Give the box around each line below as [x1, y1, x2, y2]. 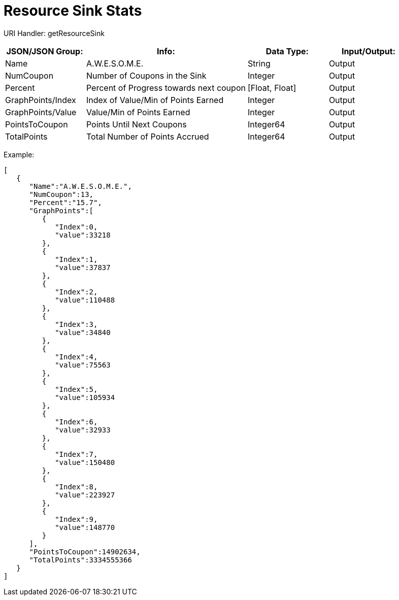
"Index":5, [55, 385, 98, 393]
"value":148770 [55, 523, 115, 531]
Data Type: [265, 46, 309, 56]
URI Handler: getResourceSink [4, 28, 105, 38]
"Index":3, [55, 320, 98, 328]
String [247, 58, 271, 69]
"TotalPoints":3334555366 [29, 555, 132, 564]
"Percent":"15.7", [29, 198, 102, 207]
